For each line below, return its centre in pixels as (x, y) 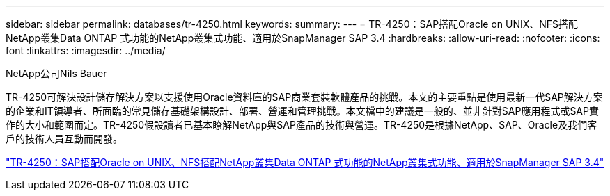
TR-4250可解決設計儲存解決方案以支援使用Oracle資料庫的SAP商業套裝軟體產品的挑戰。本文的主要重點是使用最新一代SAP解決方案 (304, 97)
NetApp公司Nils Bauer (56, 73)
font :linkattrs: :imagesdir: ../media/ (86, 50)
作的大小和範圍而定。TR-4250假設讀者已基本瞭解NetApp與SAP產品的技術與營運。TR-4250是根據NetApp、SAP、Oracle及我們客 (302, 125)
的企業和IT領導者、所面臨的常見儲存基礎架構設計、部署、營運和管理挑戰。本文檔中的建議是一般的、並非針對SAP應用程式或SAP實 (302, 111)
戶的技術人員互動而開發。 (64, 139)
